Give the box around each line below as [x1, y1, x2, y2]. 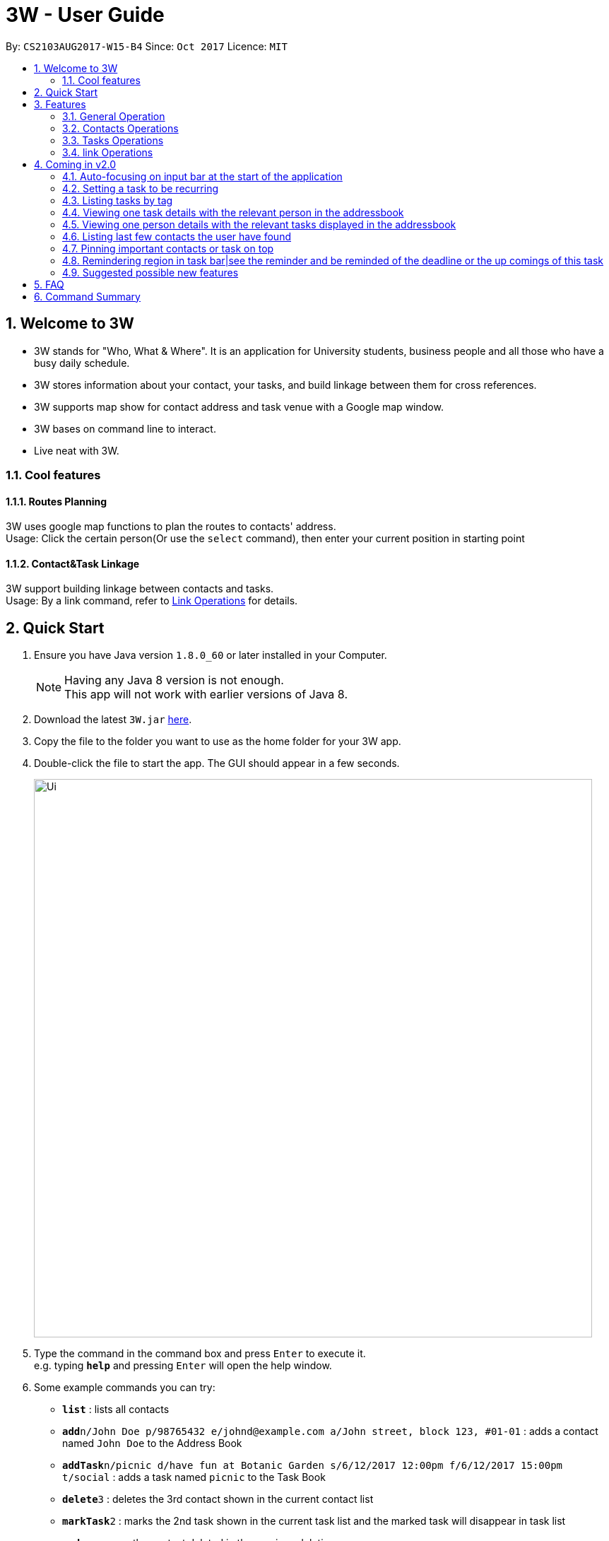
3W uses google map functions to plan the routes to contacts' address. [6, 520, 336, 533]
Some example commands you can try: [34, 1381, 215, 1394]
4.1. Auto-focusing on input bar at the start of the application [62, 170, 343, 182]
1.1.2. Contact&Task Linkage [6, 557, 140, 570]
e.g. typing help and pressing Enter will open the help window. [34, 1359, 332, 1372]
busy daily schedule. [34, 356, 130, 369]
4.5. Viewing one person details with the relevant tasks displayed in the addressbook [62, 218, 456, 230]
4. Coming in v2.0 [34, 158, 117, 170]
